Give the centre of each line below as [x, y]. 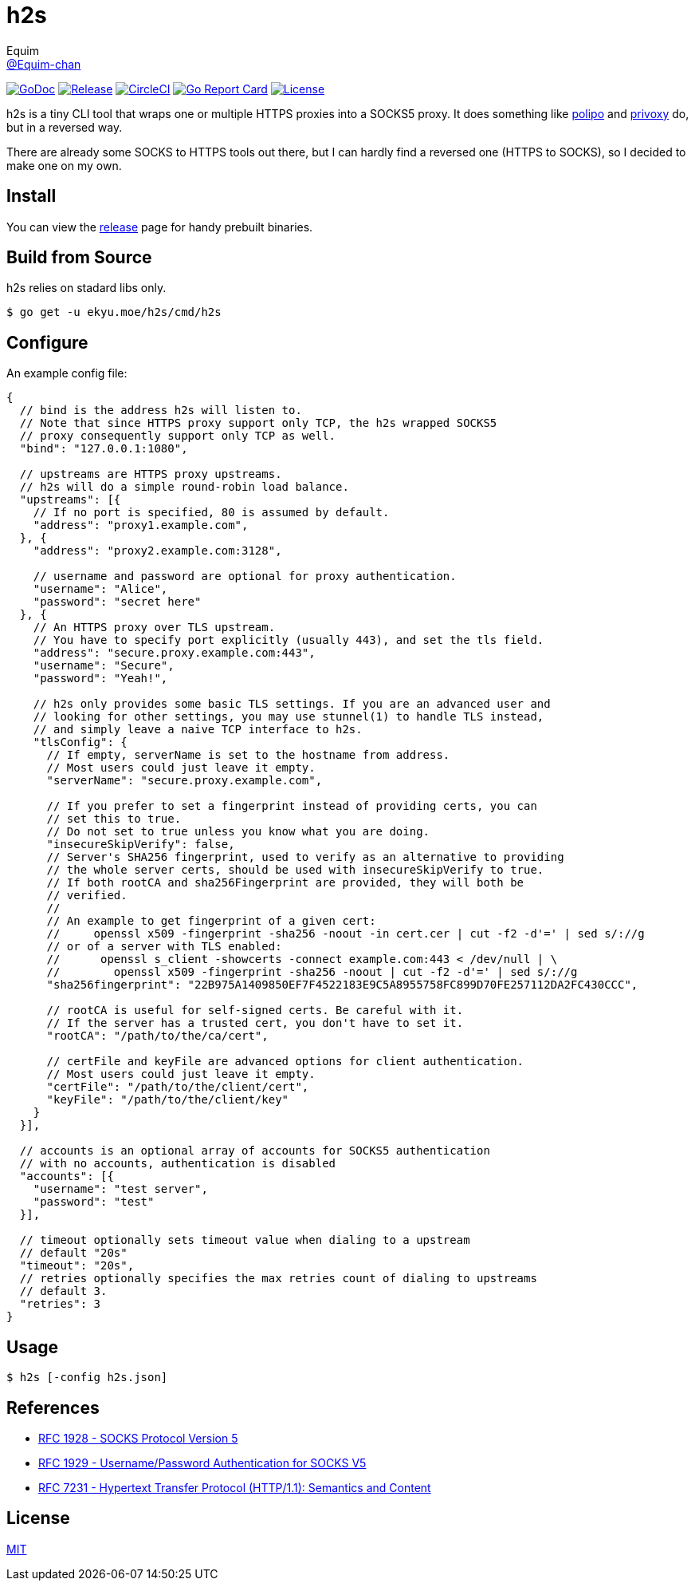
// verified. [87, 896]
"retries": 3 [60, 1304]
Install [31, 196]
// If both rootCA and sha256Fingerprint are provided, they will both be [285, 883]
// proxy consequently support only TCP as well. [178, 436]
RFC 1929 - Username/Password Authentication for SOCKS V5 [202, 1463]
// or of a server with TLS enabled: [164, 947]
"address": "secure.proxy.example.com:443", [174, 653]
